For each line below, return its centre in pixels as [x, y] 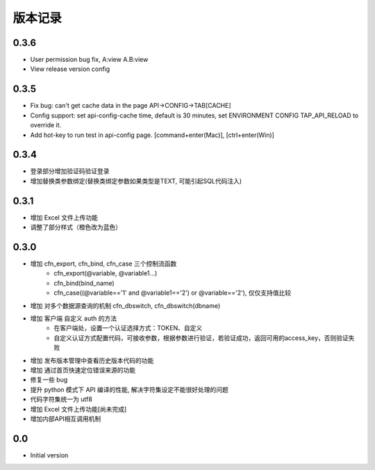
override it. [46, 125]
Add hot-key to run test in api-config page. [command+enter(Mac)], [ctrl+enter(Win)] [152, 135]
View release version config [70, 69]
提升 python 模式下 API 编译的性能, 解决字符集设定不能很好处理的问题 [129, 389]
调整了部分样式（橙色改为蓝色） [76, 227]
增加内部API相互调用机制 [66, 419]
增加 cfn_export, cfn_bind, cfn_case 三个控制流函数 [103, 264]
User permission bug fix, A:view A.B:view [89, 60]
